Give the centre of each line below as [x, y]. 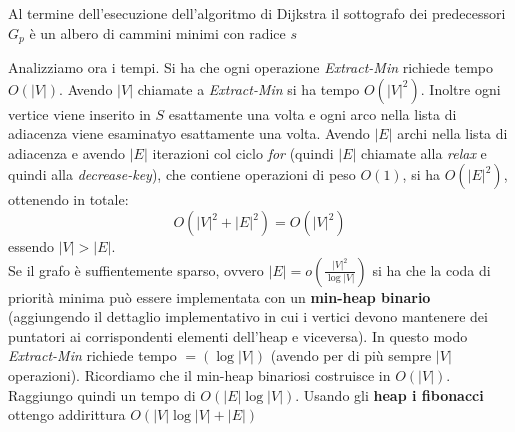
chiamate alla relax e [424, 152]
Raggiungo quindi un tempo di [102, 394]
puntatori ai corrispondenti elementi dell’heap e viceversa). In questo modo [238, 335]
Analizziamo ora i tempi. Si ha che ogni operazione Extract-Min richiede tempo [250, 67]
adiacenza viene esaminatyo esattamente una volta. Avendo [189, 133]
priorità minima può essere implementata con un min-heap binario [219, 296]
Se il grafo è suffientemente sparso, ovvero [136, 269]
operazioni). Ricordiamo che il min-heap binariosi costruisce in [199, 374]
